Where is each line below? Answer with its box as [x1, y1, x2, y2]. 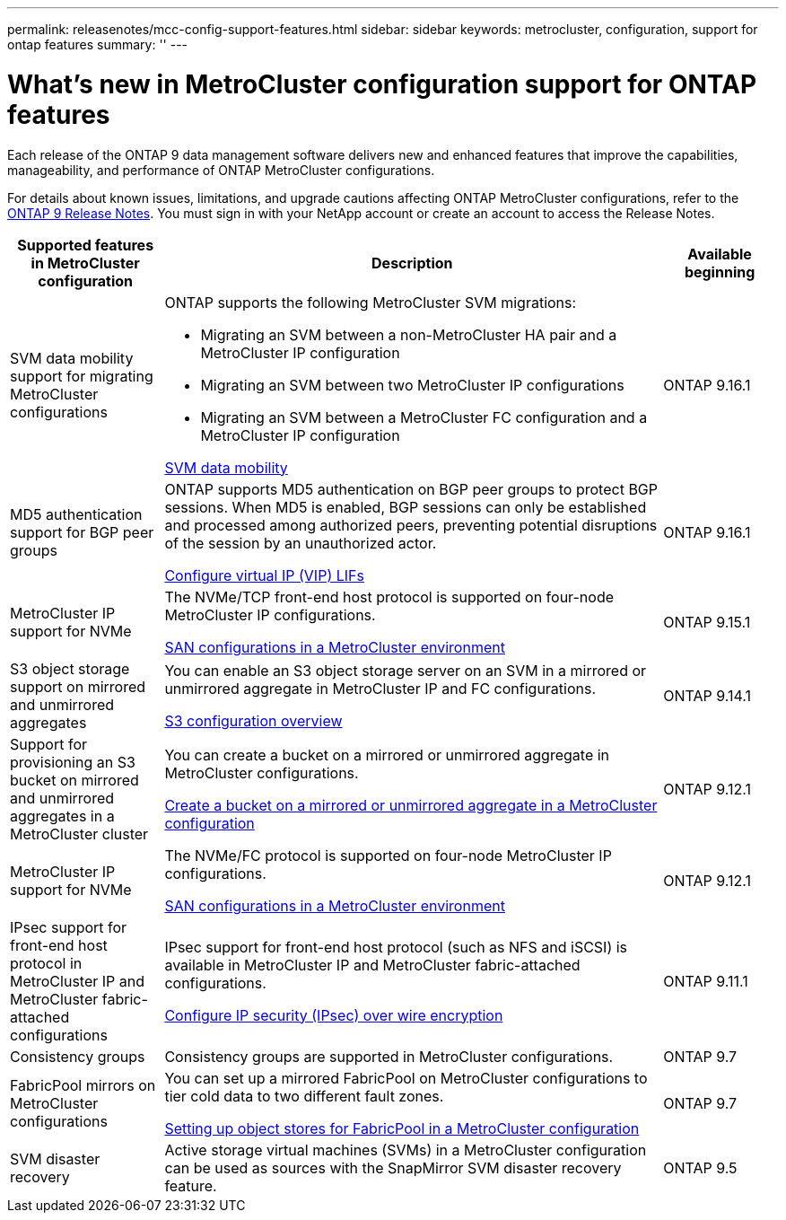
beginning [684, 262, 755, 281]
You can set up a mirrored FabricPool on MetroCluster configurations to [164, 1068, 648, 1087]
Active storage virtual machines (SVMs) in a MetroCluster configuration [164, 1140, 647, 1159]
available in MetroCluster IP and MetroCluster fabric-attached [164, 955, 581, 974]
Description [371, 253, 453, 272]
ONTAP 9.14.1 [663, 686, 751, 705]
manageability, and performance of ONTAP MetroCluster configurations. [7, 162, 435, 178]
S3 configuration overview [164, 711, 343, 730]
